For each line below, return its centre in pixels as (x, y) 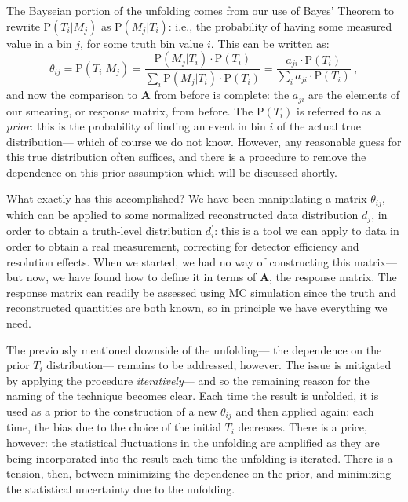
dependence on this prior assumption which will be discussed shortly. (172, 172)
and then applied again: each (305, 410)
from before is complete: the (222, 95)
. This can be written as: (270, 43)
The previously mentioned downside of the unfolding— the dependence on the (194, 349)
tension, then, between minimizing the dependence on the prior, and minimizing (199, 473)
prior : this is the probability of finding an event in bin (136, 126)
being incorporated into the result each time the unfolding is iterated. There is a (200, 458)
